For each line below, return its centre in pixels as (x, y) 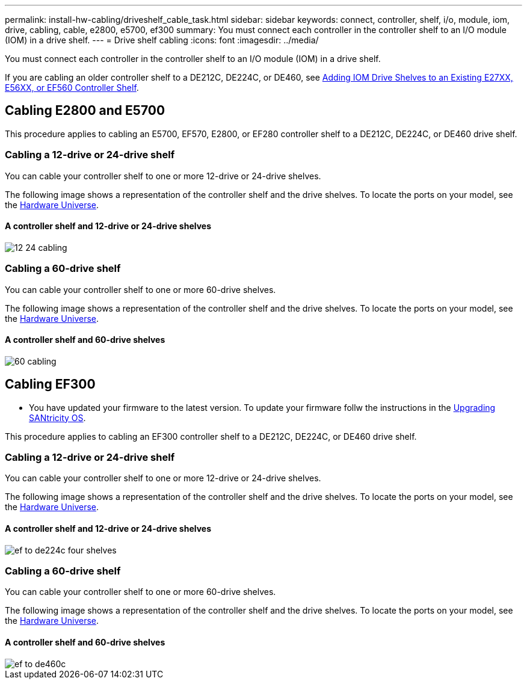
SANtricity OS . (57, 417)
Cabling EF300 (50, 384)
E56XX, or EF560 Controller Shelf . (72, 88)
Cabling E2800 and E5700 (85, 111)
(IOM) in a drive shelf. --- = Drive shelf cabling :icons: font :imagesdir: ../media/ (162, 40)
